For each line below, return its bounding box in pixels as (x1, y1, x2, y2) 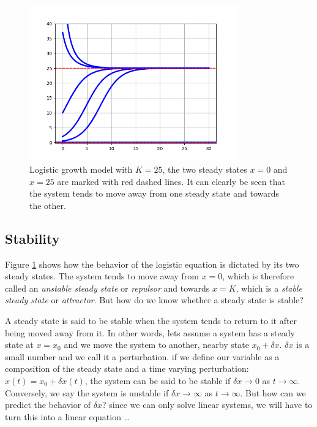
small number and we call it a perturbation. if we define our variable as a (5, 350, 280, 363)
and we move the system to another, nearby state (64, 338, 249, 351)
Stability (5, 229, 60, 248)
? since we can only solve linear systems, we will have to (102, 398, 313, 411)
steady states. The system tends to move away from (5, 270, 199, 282)
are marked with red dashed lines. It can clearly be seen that (57, 175, 285, 187)
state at (5, 338, 34, 351)
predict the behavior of (5, 398, 91, 411)
